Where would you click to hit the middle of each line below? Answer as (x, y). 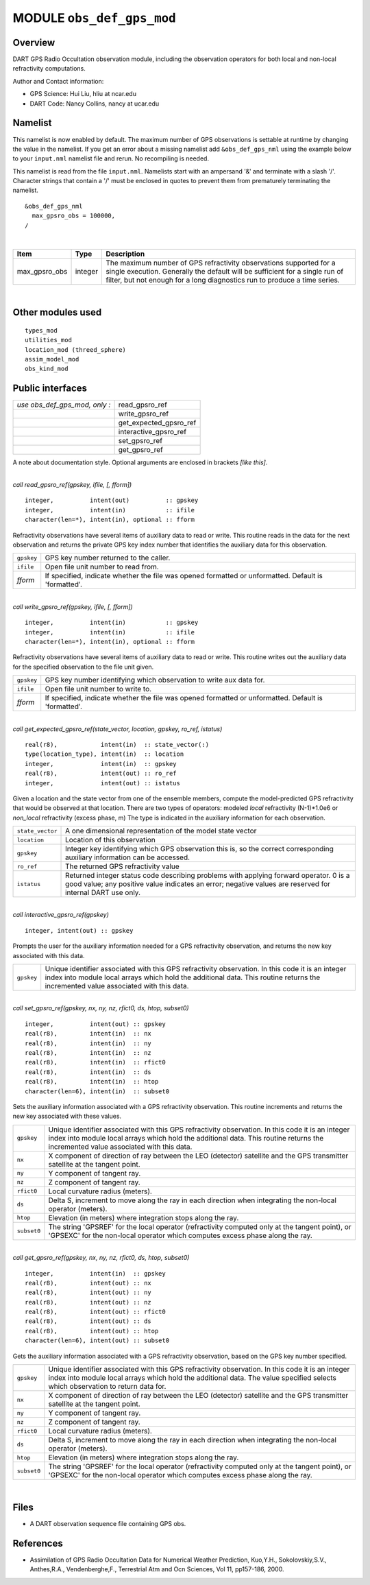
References (38, 1543)
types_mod (41, 330)
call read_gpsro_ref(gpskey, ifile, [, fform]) (72, 485)
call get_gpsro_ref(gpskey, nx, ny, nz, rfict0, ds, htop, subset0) (101, 1258)
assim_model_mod (52, 359)
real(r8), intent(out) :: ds (88, 1321)
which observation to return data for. (107, 1387)
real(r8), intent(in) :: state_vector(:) (117, 744)
